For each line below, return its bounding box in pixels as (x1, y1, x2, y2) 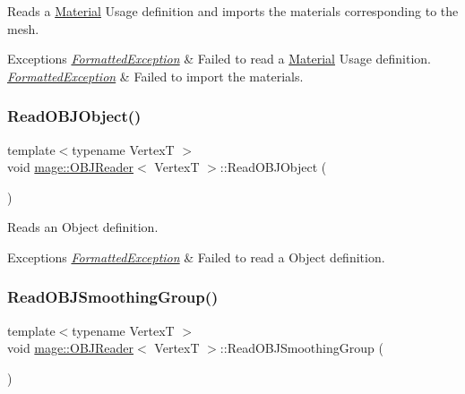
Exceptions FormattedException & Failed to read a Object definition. (7, 247, 385, 266)
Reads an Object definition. (7, 218, 159, 236)
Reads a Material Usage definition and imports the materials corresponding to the (7, 2, 459, 20)
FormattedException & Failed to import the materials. (7, 66, 304, 85)
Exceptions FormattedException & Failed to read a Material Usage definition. (7, 49, 432, 68)
